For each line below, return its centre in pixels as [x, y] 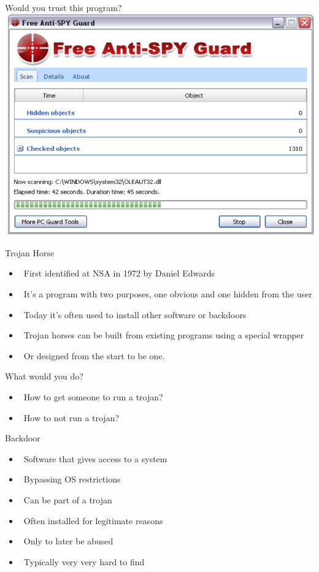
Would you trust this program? [63, 7]
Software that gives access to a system [95, 458]
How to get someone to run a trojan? [93, 396]
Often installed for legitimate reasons [93, 520]
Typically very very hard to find [84, 561]
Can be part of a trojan [68, 499]
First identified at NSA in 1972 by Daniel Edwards [119, 273]
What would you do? [44, 376]
